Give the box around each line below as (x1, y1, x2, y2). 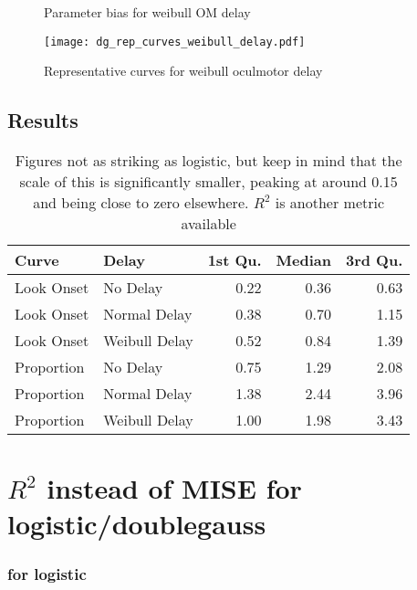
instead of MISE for (47, 469, 302, 507)
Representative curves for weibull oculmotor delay (44, 61, 323, 80)
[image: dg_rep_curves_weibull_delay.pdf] (44, 35, 306, 48)
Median (276, 249, 331, 271)
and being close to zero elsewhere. (33, 192, 249, 214)
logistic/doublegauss (7, 505, 266, 543)
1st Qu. (207, 249, 262, 271)
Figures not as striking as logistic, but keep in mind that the (15, 150, 402, 172)
